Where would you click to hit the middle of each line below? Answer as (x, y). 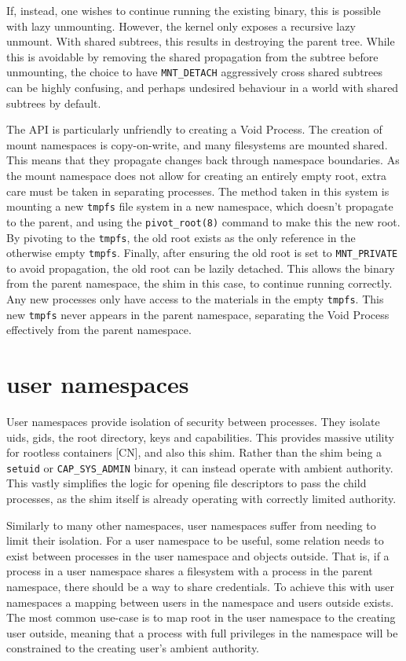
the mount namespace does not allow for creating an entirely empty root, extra (197, 175)
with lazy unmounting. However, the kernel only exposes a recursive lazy (181, 26)
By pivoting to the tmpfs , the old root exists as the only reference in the (181, 237)
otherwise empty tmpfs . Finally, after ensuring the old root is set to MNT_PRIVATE (202, 253)
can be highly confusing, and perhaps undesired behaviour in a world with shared (203, 88)
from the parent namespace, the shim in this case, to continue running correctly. (199, 283)
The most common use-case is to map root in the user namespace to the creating (201, 617)
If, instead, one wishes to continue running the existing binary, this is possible (194, 10)
